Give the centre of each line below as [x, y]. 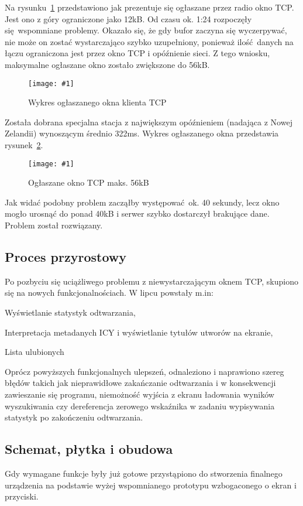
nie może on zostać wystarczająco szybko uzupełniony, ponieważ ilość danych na [149, 41]
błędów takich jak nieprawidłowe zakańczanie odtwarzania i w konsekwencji [140, 383]
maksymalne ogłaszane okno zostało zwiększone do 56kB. [107, 64]
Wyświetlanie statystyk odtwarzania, [70, 312]
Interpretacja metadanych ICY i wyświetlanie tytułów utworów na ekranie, [139, 332]
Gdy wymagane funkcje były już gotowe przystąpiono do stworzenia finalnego [144, 473]
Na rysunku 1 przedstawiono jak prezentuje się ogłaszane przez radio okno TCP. [149, 7]
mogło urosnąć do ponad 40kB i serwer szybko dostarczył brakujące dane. [137, 213]
